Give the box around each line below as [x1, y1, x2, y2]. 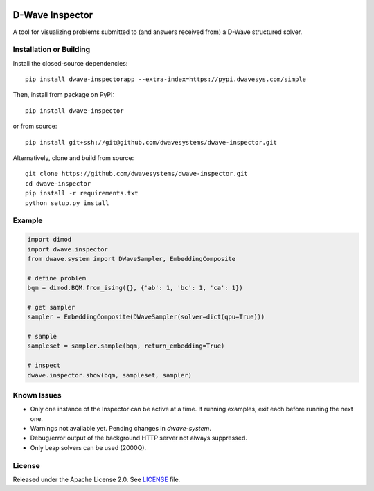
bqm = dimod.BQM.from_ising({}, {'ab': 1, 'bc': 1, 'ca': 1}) [27, 284, 243, 292]
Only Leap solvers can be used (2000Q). [30, 443, 147, 452]
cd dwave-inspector [25, 179, 91, 187]
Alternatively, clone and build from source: [12, 154, 134, 162]
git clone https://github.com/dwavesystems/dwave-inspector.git [25, 170, 249, 178]
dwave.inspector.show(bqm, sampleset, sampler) [27, 371, 192, 379]
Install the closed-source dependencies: [12, 59, 128, 67]
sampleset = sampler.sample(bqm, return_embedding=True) [27, 342, 225, 350]
